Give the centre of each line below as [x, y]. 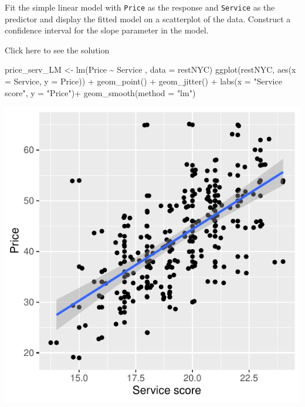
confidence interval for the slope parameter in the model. [107, 30]
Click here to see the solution [57, 50]
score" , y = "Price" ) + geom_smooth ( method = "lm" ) [100, 92]
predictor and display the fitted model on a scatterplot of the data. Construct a [148, 18]
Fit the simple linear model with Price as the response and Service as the [140, 7]
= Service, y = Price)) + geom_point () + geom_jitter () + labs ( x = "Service [143, 81]
